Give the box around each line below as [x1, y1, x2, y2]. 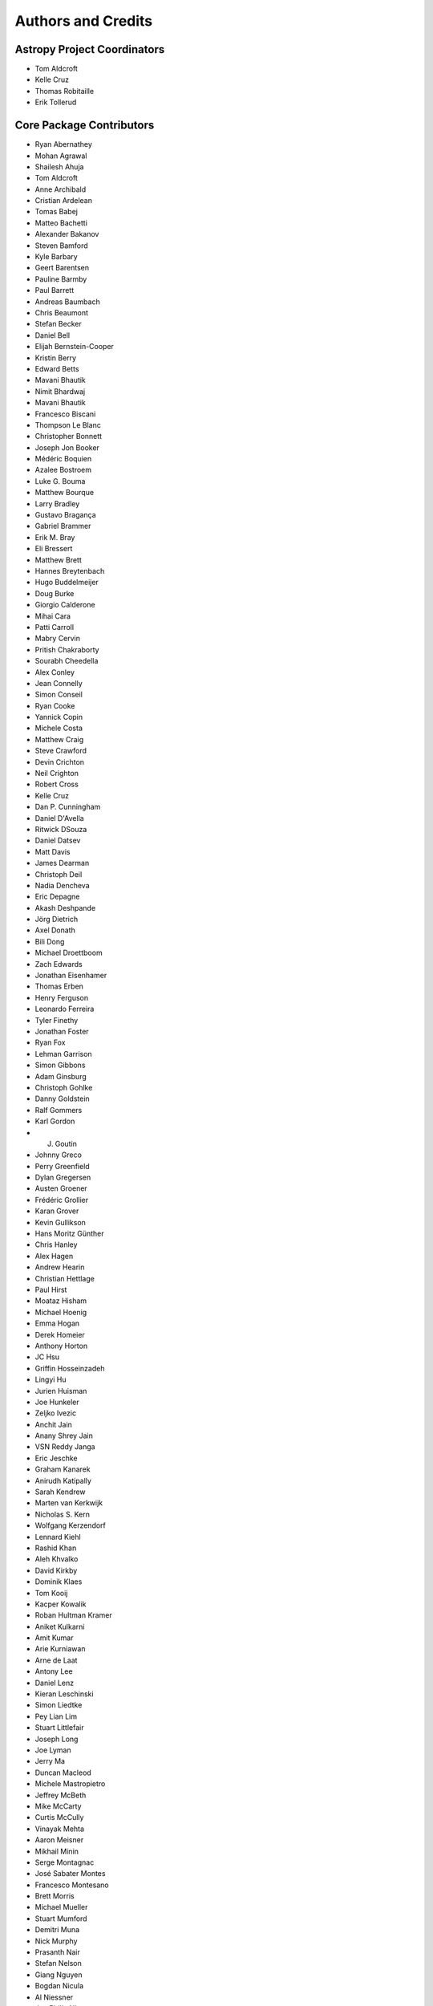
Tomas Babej [34, 207, 78, 217]
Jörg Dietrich [34, 915, 79, 924]
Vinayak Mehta [34, 1824, 84, 1833]
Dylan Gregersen [34, 1172, 91, 1183]
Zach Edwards [34, 959, 83, 968]
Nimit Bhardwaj [34, 386, 86, 396]
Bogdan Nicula [34, 1981, 84, 1991]
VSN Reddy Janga [34, 1442, 95, 1452]
